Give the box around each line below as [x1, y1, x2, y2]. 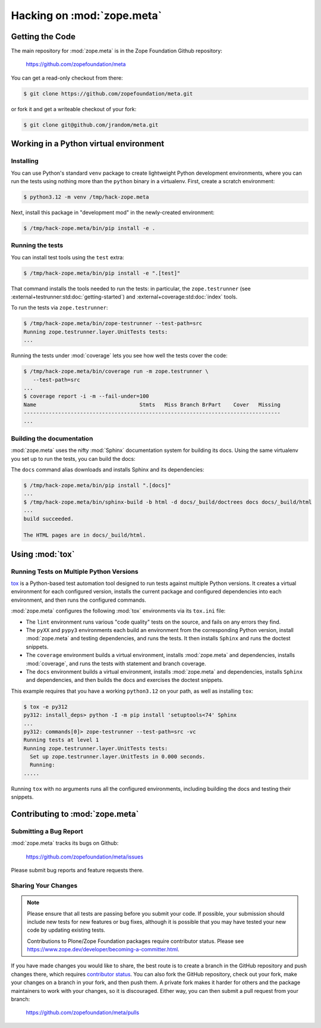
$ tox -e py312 [23, 703, 68, 710]
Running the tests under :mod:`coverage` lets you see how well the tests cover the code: [11, 352, 228, 359]
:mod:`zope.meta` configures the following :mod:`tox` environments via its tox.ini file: [11, 607, 226, 615]
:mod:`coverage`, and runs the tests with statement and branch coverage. [26, 660, 206, 667]
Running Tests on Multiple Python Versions [11, 567, 139, 576]
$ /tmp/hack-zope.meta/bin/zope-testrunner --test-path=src [23, 320, 203, 327]
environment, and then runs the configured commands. [11, 596, 147, 603]
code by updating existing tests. [27, 926, 106, 933]
